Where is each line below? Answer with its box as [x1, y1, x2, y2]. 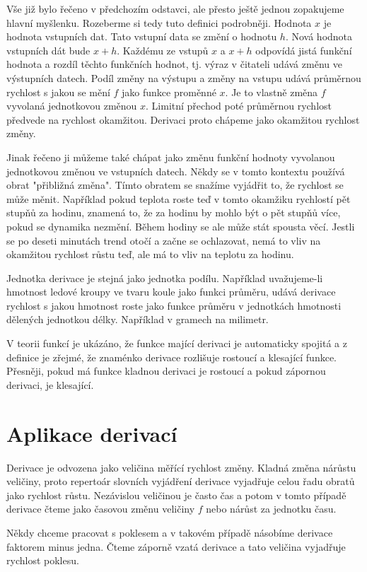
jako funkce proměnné [122, 84, 216, 99]
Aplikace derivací [6, 419, 177, 448]
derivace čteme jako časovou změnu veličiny [6, 501, 195, 516]
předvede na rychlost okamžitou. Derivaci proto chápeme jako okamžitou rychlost [6, 112, 360, 127]
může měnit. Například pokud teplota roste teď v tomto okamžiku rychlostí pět [6, 191, 351, 206]
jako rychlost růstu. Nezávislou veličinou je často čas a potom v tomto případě [6, 487, 346, 502]
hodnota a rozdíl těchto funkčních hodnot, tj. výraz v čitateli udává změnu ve [6, 57, 342, 71]
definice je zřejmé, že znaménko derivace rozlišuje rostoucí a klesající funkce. [6, 349, 337, 364]
